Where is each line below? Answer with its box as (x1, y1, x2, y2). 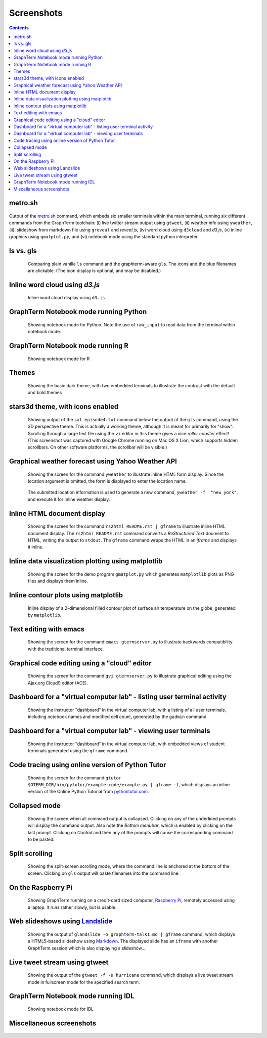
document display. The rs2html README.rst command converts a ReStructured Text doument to (28, 530, 229, 536)
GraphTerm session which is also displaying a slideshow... (28, 945, 146, 951)
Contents (9, 25, 29, 31)
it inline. (28, 544, 44, 550)
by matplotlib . (28, 612, 62, 618)
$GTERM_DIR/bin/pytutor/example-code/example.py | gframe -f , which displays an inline (28, 782, 230, 788)
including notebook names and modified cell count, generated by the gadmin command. (28, 714, 208, 720)
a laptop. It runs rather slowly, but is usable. (28, 904, 117, 910)
